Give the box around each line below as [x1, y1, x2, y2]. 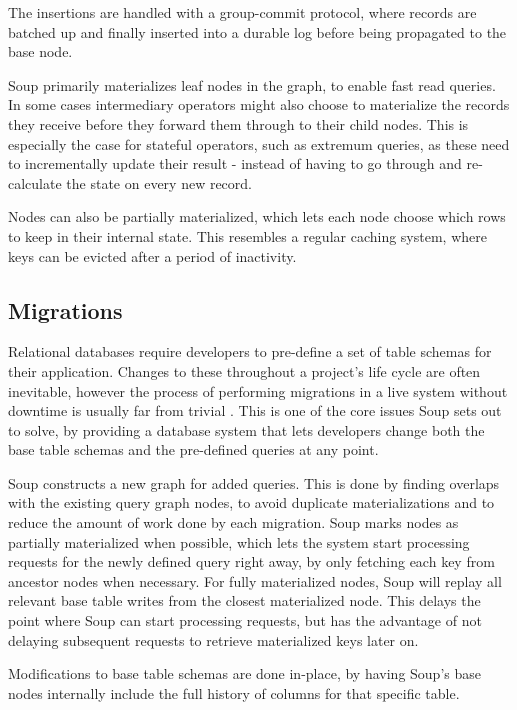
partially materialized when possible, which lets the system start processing [8, 531, 470, 552]
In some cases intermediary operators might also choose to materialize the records [8, 94, 510, 115]
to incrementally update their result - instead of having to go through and [8, 153, 462, 174]
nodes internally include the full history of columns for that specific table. [8, 682, 460, 703]
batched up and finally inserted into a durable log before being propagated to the [8, 21, 507, 42]
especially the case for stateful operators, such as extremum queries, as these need [8, 133, 510, 154]
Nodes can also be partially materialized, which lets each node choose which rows [8, 206, 506, 227]
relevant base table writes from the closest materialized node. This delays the [8, 590, 481, 611]
